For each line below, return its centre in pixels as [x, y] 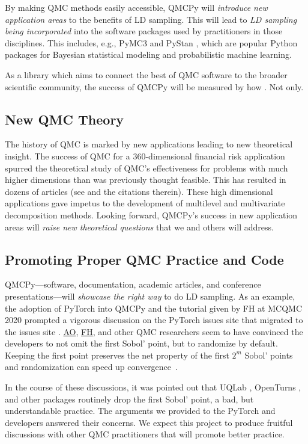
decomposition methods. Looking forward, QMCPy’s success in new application [151, 214]
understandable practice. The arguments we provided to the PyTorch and [140, 411]
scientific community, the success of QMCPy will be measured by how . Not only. [154, 86]
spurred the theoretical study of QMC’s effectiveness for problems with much [146, 168]
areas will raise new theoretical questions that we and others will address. [139, 227]
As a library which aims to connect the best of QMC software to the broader [146, 74]
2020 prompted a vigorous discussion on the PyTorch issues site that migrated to [154, 320]
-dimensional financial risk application [215, 156]
